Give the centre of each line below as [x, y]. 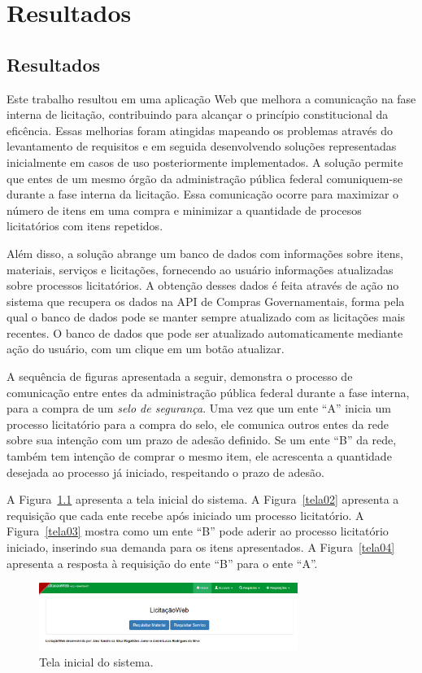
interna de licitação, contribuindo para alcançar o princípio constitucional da [198, 114]
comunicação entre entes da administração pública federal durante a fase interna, [208, 392]
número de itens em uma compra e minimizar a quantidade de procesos [184, 210]
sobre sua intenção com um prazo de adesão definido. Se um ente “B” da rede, [202, 440]
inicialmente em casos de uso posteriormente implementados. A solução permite [205, 162]
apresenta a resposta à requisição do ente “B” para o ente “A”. [162, 563]
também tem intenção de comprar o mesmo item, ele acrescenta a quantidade [199, 456]
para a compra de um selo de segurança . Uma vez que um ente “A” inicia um [199, 408]
